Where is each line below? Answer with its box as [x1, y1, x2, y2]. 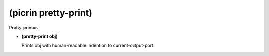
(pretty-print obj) [21, 33, 58, 39]
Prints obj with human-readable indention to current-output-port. [21, 42, 155, 49]
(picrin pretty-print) [9, 7, 92, 18]
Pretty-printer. [9, 25, 38, 30]
